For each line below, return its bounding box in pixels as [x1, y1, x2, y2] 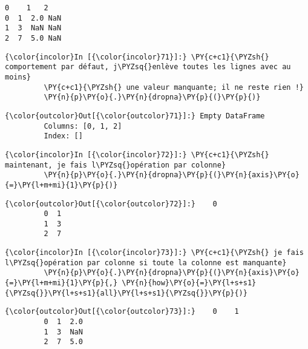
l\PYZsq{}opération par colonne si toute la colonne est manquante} [5, 258, 287, 267]
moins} [5, 72, 31, 81]
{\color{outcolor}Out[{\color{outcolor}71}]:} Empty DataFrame [5, 111, 265, 120]
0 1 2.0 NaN [5, 13, 62, 22]
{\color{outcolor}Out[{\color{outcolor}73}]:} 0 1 [5, 307, 239, 316]
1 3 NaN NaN [5, 24, 62, 33]
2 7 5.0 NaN [5, 33, 62, 42]
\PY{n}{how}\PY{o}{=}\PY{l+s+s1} [122, 279, 257, 288]
